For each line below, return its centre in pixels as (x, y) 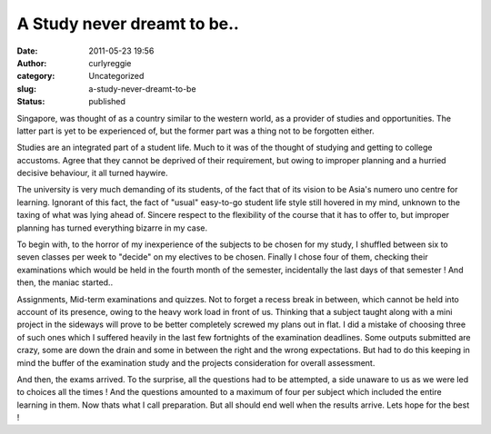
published (107, 102)
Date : (27, 51)
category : (36, 76)
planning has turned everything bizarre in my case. (112, 228)
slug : (26, 89)
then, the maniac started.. (65, 282)
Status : (31, 102)
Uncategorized (116, 76)
